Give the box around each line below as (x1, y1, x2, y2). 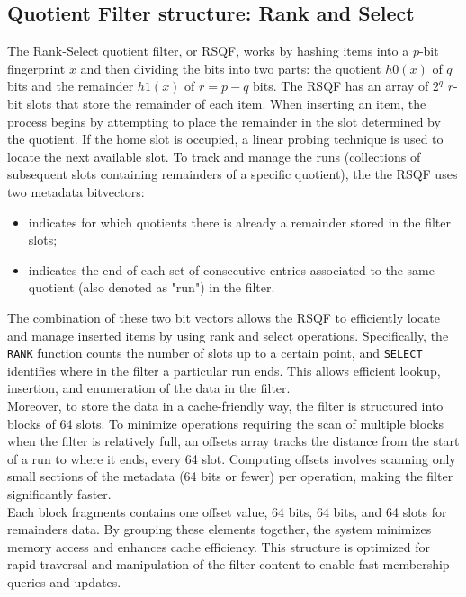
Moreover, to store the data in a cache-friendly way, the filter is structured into (7, 396, 444, 414)
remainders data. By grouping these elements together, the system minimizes (7, 520, 432, 539)
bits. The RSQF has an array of (253, 76, 429, 95)
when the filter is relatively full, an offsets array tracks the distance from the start (7, 432, 460, 450)
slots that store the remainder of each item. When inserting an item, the (26, 94, 426, 112)
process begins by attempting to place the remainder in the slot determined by (7, 111, 441, 130)
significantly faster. (7, 484, 112, 503)
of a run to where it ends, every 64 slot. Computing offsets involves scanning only (7, 449, 456, 468)
